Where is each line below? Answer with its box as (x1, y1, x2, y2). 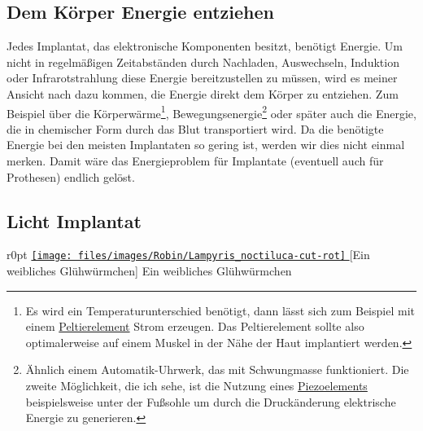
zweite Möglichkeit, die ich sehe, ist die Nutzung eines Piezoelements (25, 377, 368, 394)
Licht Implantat (7, 208, 142, 233)
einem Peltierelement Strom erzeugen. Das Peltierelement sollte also (25, 318, 364, 335)
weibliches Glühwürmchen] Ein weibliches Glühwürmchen (7, 262, 292, 279)
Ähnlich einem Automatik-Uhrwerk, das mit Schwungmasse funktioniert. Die (25, 361, 409, 378)
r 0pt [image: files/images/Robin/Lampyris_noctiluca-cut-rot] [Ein (7, 246, 370, 263)
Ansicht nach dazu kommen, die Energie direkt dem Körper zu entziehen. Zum (7, 85, 399, 102)
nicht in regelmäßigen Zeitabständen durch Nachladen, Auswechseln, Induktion (7, 53, 399, 70)
